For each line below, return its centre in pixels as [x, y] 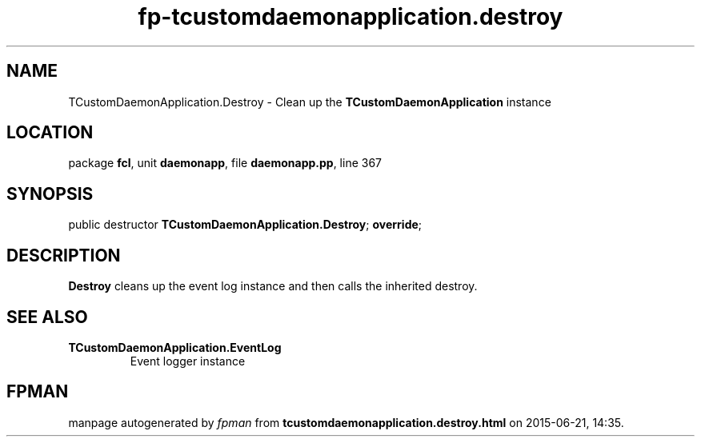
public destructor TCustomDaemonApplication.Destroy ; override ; [245, 225]
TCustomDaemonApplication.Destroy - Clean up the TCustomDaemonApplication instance [310, 102]
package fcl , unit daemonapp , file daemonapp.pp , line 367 [225, 163]
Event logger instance [188, 361]
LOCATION [50, 133]
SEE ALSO [47, 317]
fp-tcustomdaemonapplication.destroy [350, 17]
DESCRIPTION [64, 255]
